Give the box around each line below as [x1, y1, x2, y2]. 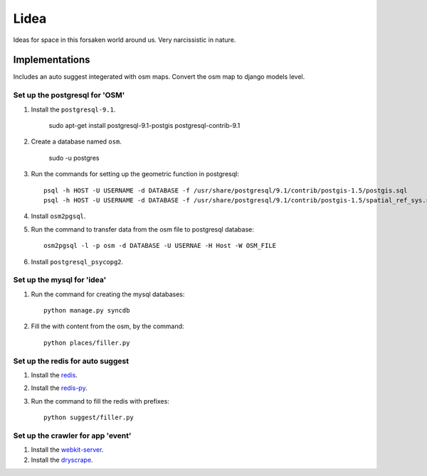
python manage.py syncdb [43, 306, 130, 315]
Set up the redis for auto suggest [13, 356, 130, 366]
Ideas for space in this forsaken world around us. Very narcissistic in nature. [13, 36, 236, 44]
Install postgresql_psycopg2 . [31, 257, 124, 266]
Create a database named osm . [31, 137, 122, 146]
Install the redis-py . [31, 384, 88, 392]
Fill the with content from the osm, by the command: [31, 322, 184, 330]
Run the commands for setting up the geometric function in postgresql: [31, 170, 240, 178]
